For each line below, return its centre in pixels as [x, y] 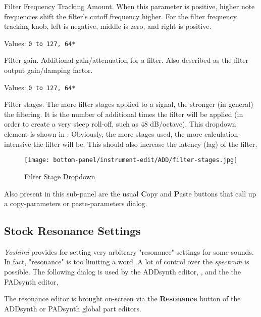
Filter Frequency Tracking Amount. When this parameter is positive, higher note [129, 6]
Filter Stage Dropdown [60, 176]
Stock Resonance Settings [72, 231]
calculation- [222, 134]
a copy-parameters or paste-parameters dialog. [76, 203]
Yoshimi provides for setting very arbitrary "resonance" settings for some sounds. [129, 251]
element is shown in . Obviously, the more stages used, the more [103, 134]
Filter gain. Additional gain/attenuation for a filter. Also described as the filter [126, 60]
